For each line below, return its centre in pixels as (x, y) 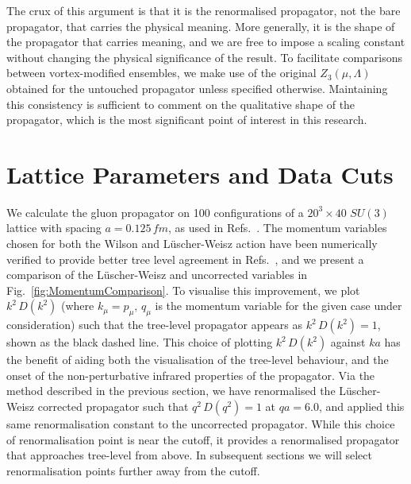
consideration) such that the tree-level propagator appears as (155, 325)
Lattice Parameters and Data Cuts (200, 174)
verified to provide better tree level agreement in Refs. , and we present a (185, 259)
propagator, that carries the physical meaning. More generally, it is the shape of (201, 26)
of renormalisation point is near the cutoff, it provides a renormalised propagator (203, 439)
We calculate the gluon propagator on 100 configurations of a (155, 212)
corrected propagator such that (113, 407)
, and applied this (361, 407)
